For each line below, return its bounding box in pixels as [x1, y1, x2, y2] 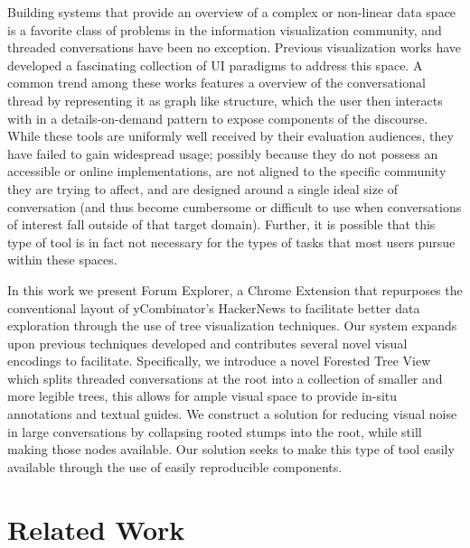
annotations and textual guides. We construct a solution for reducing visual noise [7, 404, 457, 423]
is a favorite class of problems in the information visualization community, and [7, 20, 442, 39]
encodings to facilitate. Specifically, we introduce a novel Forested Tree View [7, 351, 431, 370]
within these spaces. [7, 250, 117, 269]
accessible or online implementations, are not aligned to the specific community [7, 162, 446, 181]
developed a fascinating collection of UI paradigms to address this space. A [7, 55, 423, 74]
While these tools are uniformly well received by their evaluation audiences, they [7, 126, 454, 145]
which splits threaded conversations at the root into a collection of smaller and [7, 368, 443, 387]
